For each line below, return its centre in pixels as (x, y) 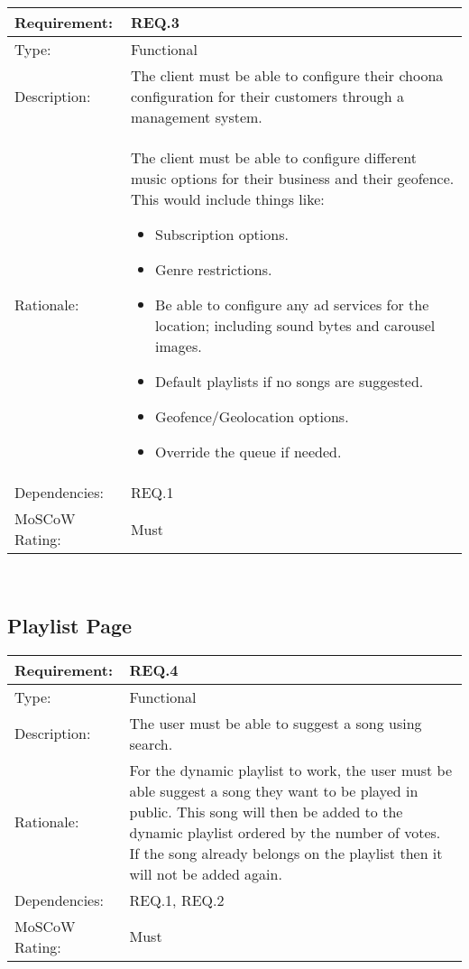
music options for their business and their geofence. (292, 178)
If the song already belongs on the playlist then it (286, 853)
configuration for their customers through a (267, 96)
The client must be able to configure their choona (287, 75)
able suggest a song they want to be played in (274, 790)
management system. (196, 117)
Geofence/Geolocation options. (252, 416)
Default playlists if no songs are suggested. (290, 381)
